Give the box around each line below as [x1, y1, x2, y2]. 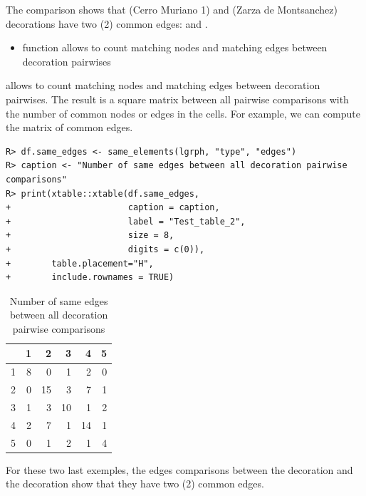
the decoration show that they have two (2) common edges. [6, 476, 264, 491]
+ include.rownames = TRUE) [6, 272, 174, 283]
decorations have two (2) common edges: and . [6, 16, 208, 31]
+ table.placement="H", [6, 258, 154, 269]
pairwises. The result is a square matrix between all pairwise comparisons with [6, 91, 349, 106]
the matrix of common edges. [6, 120, 133, 135]
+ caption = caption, [6, 202, 220, 213]
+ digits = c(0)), [6, 244, 205, 254]
